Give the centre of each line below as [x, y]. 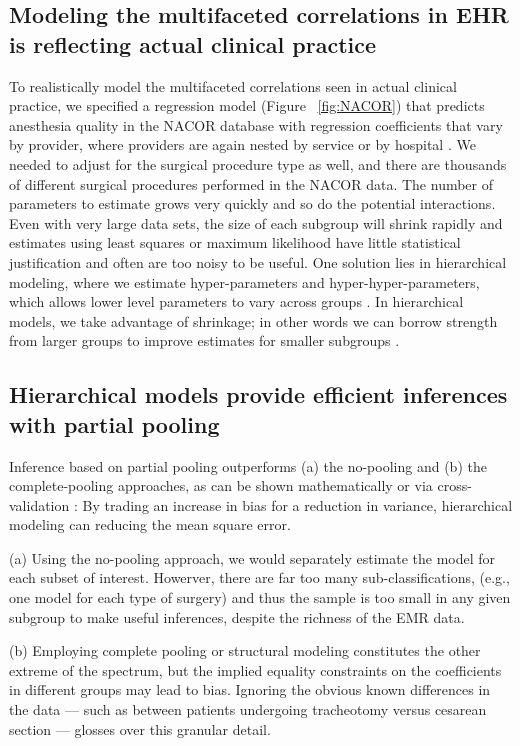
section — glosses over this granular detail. [140, 728]
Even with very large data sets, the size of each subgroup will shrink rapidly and [256, 222]
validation [39, 504]
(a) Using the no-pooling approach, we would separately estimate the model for [252, 557]
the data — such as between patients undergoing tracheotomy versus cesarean [248, 709]
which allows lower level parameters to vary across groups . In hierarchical [236, 301]
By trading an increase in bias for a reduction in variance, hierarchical [297, 504]
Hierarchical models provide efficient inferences [258, 394]
